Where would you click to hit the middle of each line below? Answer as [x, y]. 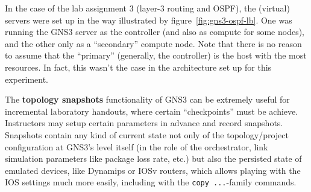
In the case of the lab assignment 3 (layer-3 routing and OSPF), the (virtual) [147, 8]
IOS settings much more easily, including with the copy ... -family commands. [151, 182]
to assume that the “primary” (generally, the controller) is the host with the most [156, 55]
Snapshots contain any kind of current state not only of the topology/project [147, 134]
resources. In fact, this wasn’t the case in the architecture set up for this [138, 67]
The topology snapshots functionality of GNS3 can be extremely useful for [147, 99]
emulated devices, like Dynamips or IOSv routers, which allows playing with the [153, 170]
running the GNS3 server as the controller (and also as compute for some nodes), [155, 32]
